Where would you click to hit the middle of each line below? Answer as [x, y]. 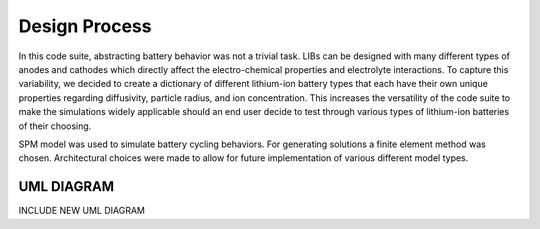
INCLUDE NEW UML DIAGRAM [81, 211]
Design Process [85, 26]
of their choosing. [55, 126]
